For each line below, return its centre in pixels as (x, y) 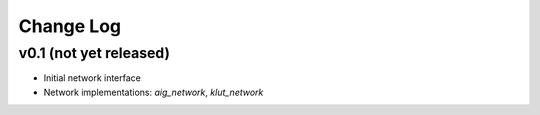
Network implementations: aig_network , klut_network (153, 92)
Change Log (70, 26)
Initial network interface (92, 78)
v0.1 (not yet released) (94, 53)
